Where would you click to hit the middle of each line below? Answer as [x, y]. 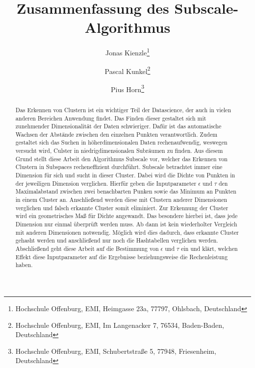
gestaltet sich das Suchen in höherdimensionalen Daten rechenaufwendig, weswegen [121, 142]
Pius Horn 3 [127, 88]
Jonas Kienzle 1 [127, 52]
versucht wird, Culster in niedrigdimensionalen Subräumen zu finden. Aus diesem [119, 151]
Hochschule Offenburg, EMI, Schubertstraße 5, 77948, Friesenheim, [116, 351]
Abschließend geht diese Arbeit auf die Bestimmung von [87, 249]
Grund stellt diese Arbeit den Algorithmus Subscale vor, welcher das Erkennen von [121, 159]
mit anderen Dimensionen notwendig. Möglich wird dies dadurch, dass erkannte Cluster [127, 232]
